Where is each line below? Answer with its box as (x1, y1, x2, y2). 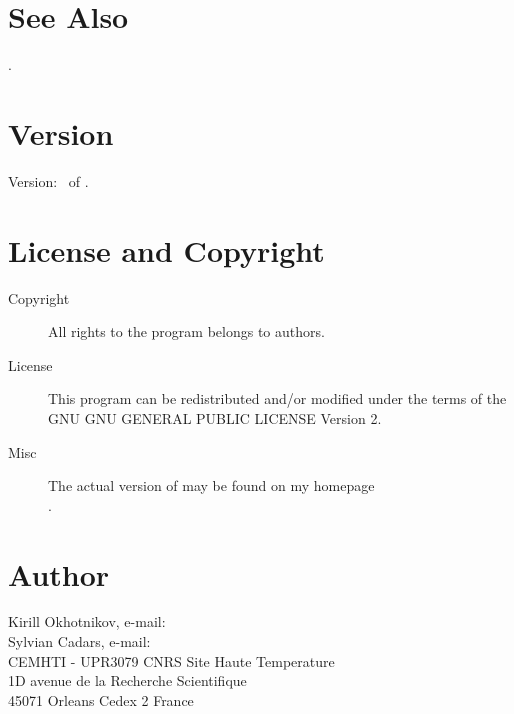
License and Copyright (8, 229, 325, 270)
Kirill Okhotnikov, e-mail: (8, 611, 166, 632)
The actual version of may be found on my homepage (48, 475, 375, 496)
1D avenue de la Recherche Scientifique (8, 670, 247, 691)
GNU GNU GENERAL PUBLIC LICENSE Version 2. (48, 407, 382, 428)
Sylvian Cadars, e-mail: (8, 631, 151, 652)
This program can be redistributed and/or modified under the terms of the (48, 388, 507, 409)
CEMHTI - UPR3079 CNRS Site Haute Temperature (8, 650, 335, 671)
